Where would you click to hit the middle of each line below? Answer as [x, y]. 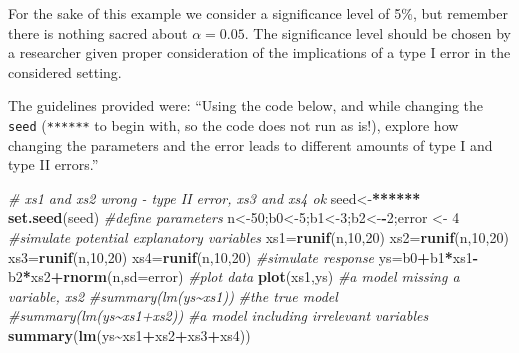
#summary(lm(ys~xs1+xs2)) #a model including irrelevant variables [218, 315]
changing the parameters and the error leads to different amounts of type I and [250, 144]
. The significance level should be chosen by [377, 32]
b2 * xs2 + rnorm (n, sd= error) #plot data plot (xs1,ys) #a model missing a [234, 276]
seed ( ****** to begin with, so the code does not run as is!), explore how [233, 124]
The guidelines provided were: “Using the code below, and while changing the [246, 105]
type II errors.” [53, 164]
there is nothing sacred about [98, 32]
